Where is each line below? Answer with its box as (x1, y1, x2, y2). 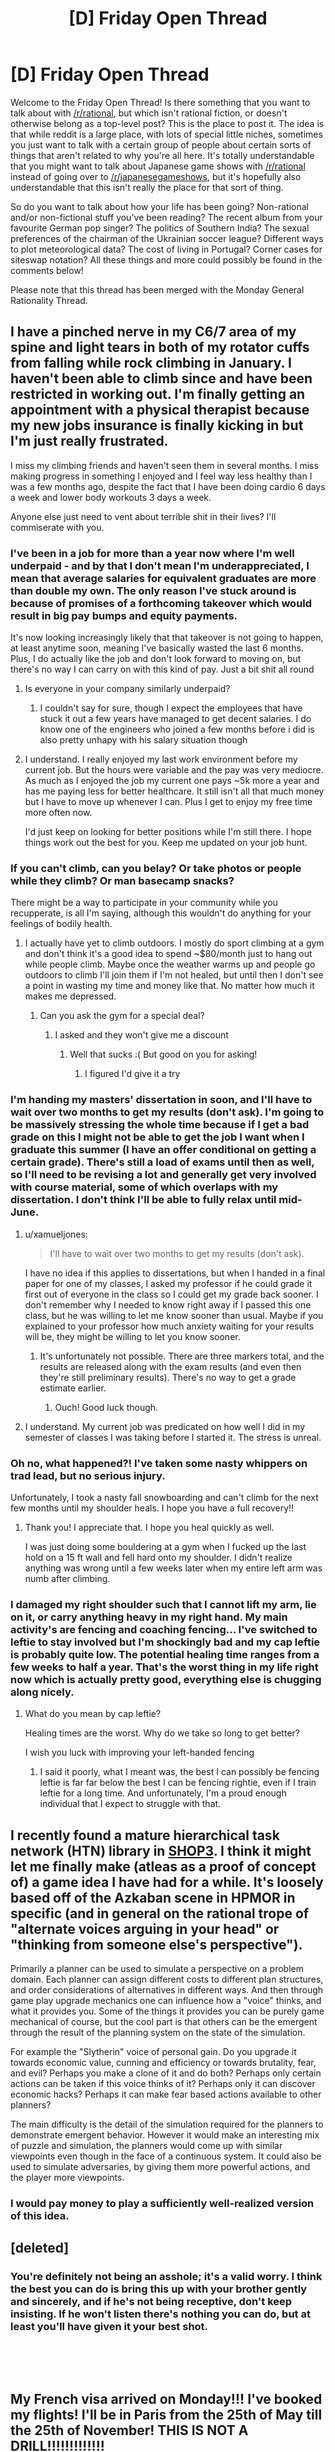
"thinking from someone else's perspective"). (10, 1936, 303, 1953)
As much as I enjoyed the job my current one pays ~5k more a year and (24, 775, 320, 787)
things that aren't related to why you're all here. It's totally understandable (10, 149, 315, 161)
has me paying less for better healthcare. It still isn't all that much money (24, 785, 325, 797)
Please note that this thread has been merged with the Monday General (10, 283, 305, 296)
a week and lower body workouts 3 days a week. (10, 491, 212, 503)
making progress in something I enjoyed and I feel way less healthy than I (10, 470, 313, 482)
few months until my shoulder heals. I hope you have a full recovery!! (10, 1502, 295, 1514)
